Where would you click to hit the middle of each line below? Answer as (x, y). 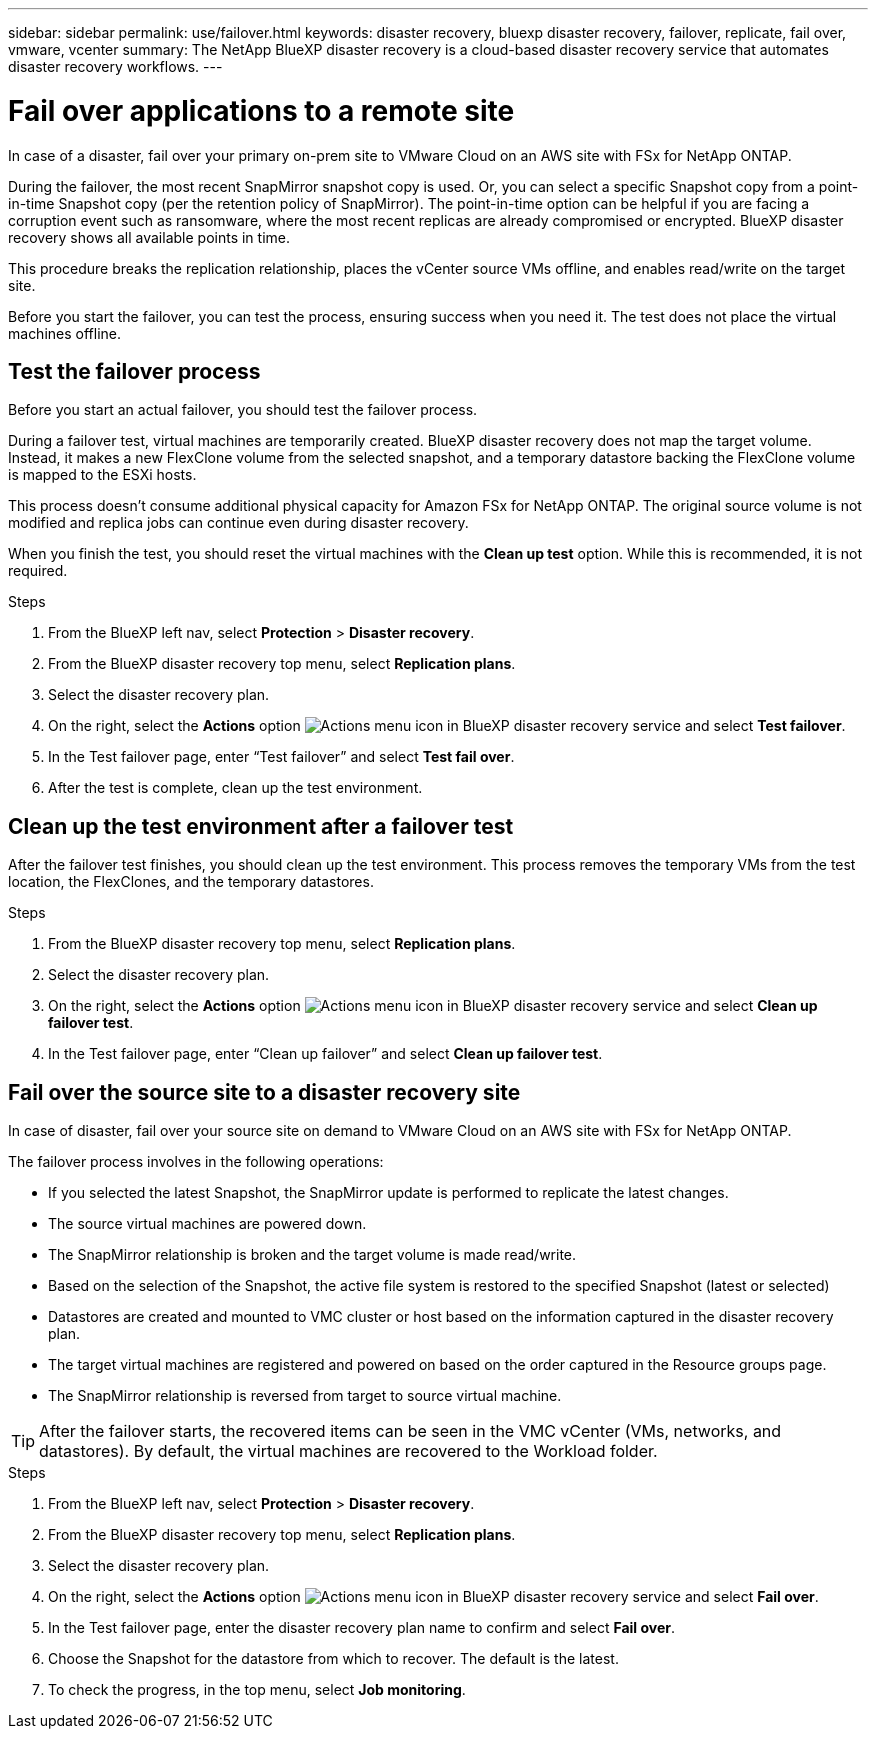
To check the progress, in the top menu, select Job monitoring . (257, 1690)
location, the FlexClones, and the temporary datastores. (191, 882)
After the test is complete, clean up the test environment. (235, 788)
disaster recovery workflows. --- (115, 66)
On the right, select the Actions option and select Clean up (433, 1006)
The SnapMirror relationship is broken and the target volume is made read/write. (312, 1255)
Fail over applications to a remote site (261, 110)
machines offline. (65, 333)
